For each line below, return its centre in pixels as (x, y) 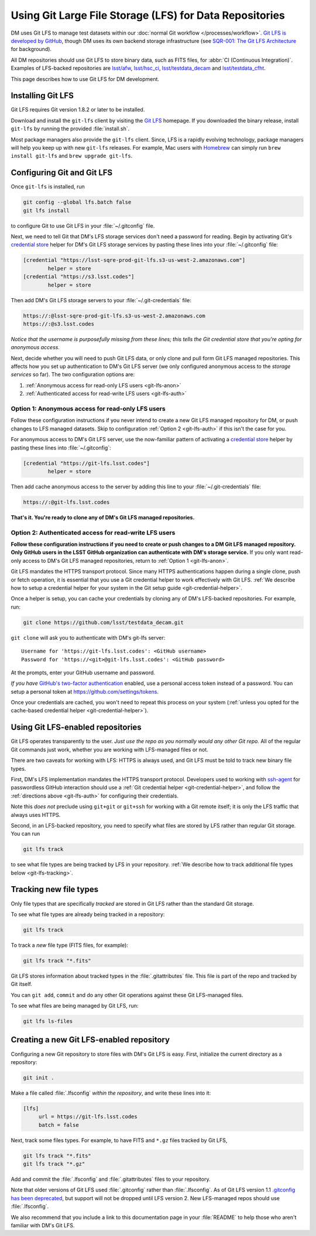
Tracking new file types (55, 889)
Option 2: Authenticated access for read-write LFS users (93, 532)
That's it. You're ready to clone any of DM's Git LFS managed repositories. (103, 517)
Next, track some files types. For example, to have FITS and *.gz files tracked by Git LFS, (119, 1140)
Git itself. (21, 984)
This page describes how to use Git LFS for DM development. (85, 79)
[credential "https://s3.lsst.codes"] (79, 277)
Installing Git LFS (42, 96)
